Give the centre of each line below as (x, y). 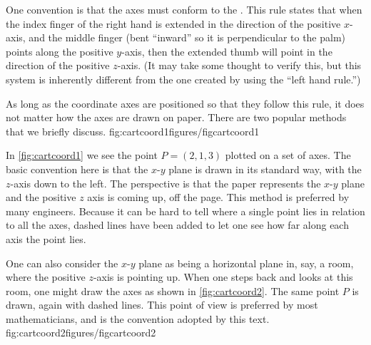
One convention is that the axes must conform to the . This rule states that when (184, 9)
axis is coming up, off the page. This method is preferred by (218, 197)
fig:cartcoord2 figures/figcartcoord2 (81, 333)
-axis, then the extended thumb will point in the (227, 51)
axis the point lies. (46, 238)
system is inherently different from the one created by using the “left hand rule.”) (183, 79)
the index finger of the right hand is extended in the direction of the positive (173, 23)
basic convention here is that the (77, 169)
